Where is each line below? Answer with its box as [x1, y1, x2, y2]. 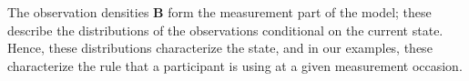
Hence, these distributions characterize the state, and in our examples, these [7, 38, 433, 57]
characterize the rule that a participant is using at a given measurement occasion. [7, 56, 463, 75]
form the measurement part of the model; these [168, 3, 432, 21]
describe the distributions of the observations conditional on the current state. [7, 20, 444, 39]
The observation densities [7, 3, 149, 21]
